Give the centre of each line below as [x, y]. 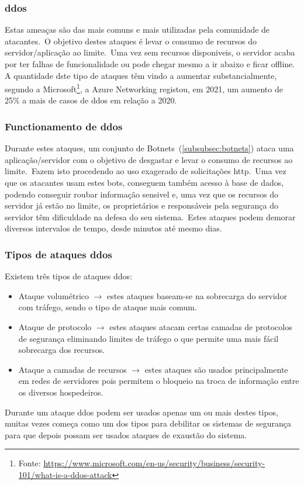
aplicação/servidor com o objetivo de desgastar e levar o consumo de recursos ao [149, 159]
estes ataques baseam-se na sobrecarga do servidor [197, 295]
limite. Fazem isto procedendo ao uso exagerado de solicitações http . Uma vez [146, 171]
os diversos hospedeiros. [61, 392]
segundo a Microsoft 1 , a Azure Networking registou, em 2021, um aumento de [144, 88]
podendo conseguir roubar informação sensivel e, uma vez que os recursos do [142, 194]
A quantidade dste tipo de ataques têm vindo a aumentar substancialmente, [141, 75]
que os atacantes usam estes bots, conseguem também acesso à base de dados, [144, 183]
